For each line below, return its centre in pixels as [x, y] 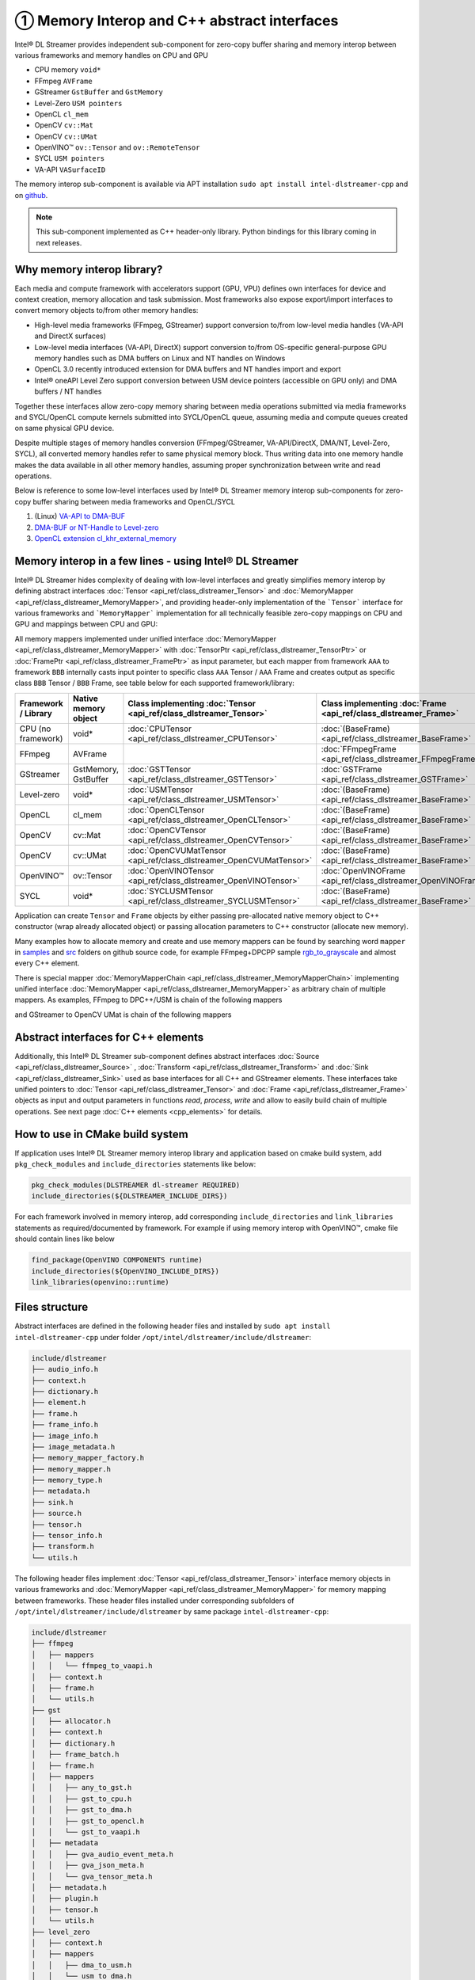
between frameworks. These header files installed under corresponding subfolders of [154, 1601]
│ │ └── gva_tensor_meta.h [92, 1876]
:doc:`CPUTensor [160, 729]
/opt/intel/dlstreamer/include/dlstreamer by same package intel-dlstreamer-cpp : [172, 1611]
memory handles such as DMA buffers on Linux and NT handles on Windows [160, 358]
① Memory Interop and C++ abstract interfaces [177, 21]
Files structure [51, 1307]
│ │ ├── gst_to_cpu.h [82, 1799]
